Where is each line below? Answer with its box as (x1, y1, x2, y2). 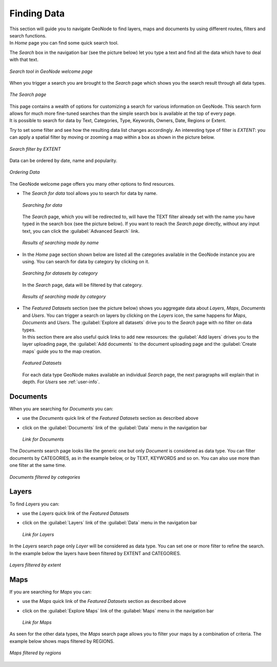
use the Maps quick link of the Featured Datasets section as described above (22, 598, 187, 604)
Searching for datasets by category (22, 270, 98, 277)
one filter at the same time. (9, 462, 67, 468)
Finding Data (9, 8, 65, 19)
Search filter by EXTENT (9, 146, 61, 152)
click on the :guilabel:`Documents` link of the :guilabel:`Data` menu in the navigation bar (22, 424, 207, 430)
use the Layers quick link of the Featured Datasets (22, 510, 129, 516)
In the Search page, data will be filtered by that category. (22, 282, 143, 288)
